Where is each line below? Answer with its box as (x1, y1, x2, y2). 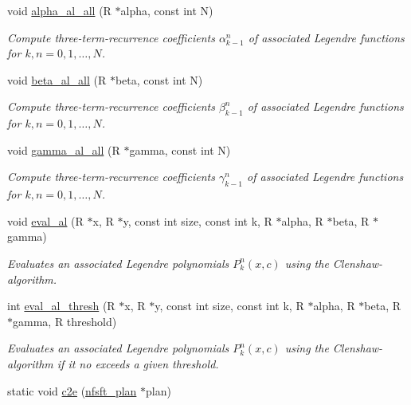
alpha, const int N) (120, 2, 213, 18)
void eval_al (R (7, 212, 84, 229)
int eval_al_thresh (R (7, 297, 115, 314)
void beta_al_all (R (7, 71, 107, 88)
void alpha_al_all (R (7, 2, 112, 18)
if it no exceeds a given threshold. (57, 355, 219, 372)
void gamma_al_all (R (7, 141, 120, 158)
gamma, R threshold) (13, 313, 117, 329)
